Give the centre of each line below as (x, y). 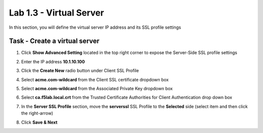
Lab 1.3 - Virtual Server (56, 13)
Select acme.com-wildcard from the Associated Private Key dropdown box (97, 89)
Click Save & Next (39, 122)
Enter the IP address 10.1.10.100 (53, 61)
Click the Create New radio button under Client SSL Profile (80, 71)
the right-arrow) (37, 113)
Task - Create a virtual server (54, 41)
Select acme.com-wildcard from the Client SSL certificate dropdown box (95, 79)
